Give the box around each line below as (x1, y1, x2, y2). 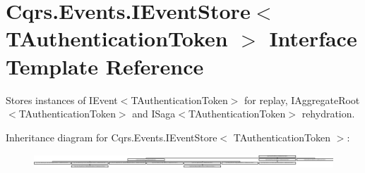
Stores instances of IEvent (6, 92, 118, 107)
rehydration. (301, 106, 355, 121)
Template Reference (6, 51, 204, 80)
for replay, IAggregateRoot (244, 92, 360, 107)
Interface (269, 24, 357, 53)
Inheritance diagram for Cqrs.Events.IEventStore (6, 129, 217, 144)
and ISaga (132, 106, 176, 121)
